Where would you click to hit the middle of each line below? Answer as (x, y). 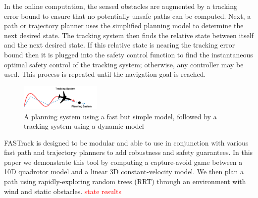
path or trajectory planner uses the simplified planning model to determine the (124, 25)
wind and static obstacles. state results (63, 191)
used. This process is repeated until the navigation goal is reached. (105, 74)
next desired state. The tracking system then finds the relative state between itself (129, 35)
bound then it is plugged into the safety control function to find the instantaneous (129, 54)
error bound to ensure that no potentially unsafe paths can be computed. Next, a (128, 16)
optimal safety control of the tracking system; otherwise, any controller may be (124, 64)
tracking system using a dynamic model (84, 126)
